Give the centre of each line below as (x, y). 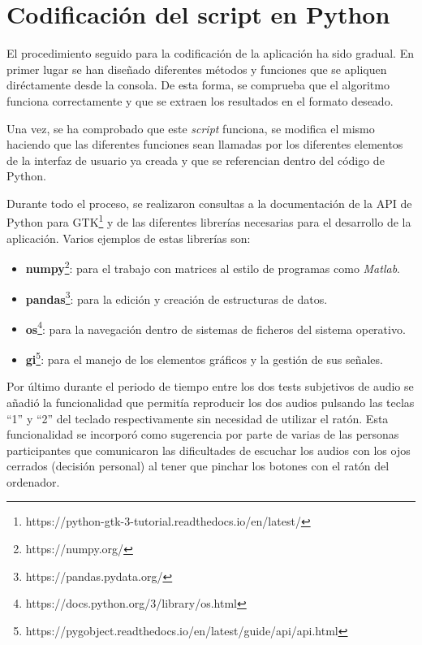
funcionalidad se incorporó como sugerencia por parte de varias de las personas (203, 434)
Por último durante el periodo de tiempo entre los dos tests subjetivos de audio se (210, 386)
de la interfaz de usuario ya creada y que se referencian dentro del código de (196, 160)
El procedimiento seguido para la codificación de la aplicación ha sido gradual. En (210, 53)
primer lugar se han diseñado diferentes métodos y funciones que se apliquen (197, 69)
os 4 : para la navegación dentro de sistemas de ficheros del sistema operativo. (215, 327)
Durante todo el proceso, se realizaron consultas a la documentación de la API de (209, 203)
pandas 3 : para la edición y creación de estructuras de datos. (177, 297)
